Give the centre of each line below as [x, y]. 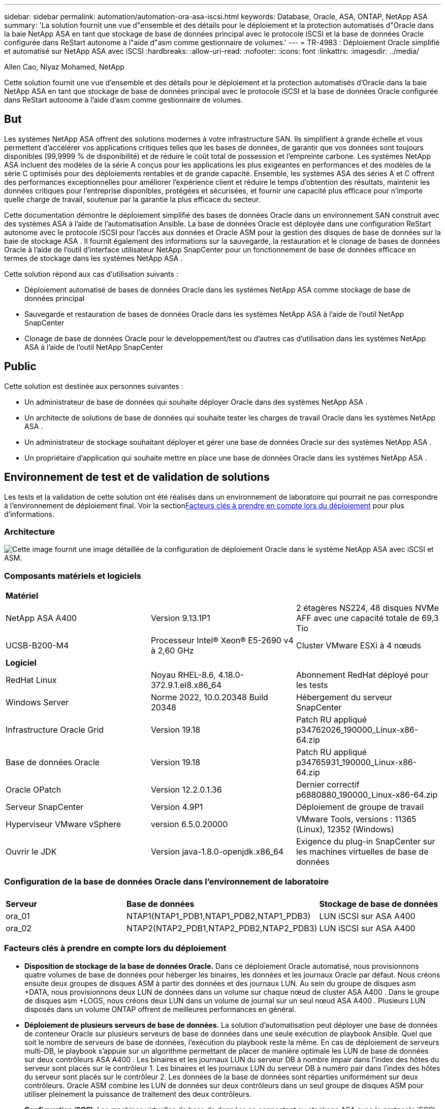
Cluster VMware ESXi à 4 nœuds [359, 646]
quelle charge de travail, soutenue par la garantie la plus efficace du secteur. [132, 199]
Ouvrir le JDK [31, 852]
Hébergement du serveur [344, 697]
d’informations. [29, 514]
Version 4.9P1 [177, 807]
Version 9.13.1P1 [180, 618]
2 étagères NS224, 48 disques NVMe [367, 608]
